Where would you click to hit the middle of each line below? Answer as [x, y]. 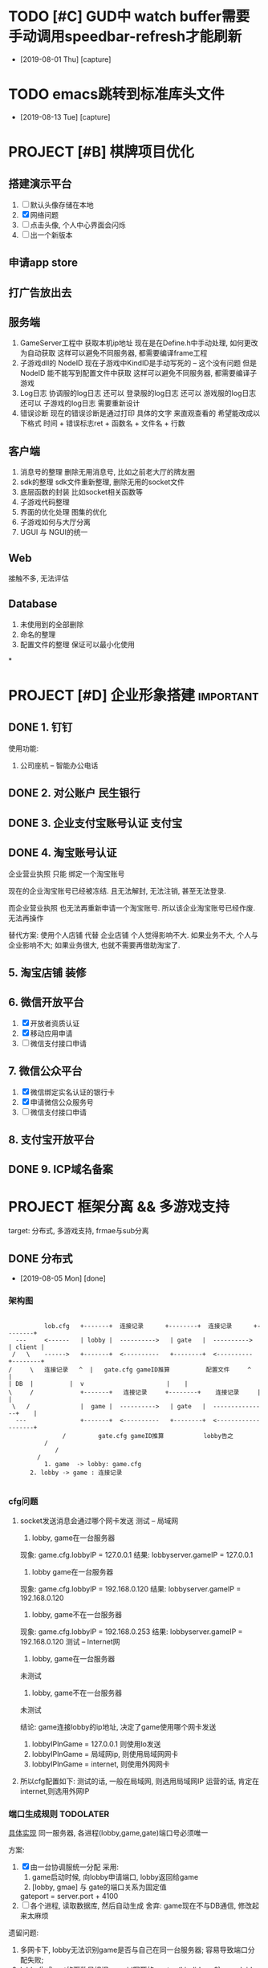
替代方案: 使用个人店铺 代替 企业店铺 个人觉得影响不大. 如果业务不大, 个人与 [133, 935]
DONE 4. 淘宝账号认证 [63, 853]
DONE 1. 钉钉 [41, 727]
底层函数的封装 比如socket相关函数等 [81, 492]
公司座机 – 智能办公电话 [59, 765]
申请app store [43, 263]
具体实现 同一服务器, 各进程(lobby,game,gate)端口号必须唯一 [108, 1832]
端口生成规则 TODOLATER [59, 1814]
